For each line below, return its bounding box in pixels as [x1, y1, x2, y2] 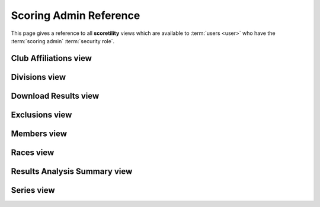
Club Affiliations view [11, 53, 92, 63]
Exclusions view [11, 109, 72, 119]
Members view [11, 128, 68, 138]
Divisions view [11, 72, 66, 82]
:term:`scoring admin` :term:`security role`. [11, 37, 115, 44]
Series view [11, 185, 56, 195]
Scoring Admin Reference [11, 9, 140, 22]
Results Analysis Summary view [11, 166, 133, 176]
